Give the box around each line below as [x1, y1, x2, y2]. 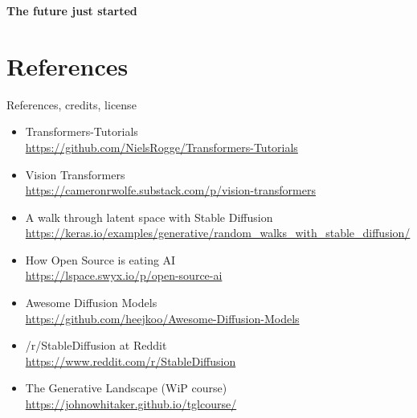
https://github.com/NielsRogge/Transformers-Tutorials [25, 138, 298, 155]
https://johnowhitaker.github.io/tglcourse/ [25, 395, 237, 412]
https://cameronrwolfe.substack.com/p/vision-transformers [25, 182, 316, 199]
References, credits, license [6, 96, 137, 113]
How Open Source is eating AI [25, 251, 176, 268]
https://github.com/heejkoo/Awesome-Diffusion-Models [25, 309, 300, 326]
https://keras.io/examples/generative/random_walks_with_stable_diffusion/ [25, 224, 411, 241]
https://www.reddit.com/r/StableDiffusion [25, 352, 236, 369]
